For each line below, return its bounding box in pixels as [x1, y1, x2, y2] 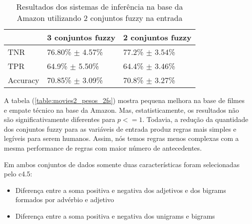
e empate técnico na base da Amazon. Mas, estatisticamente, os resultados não [4, 104, 239, 115]
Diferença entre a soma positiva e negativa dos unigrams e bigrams [15, 210, 215, 221]
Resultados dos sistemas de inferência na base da [16, 1, 183, 12]
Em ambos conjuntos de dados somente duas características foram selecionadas [4, 159, 240, 169]
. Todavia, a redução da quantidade [142, 114, 249, 124]
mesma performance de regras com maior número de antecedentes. [4, 142, 202, 153]
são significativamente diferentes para [4, 114, 116, 124]
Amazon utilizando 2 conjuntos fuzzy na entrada [17, 12, 183, 23]
